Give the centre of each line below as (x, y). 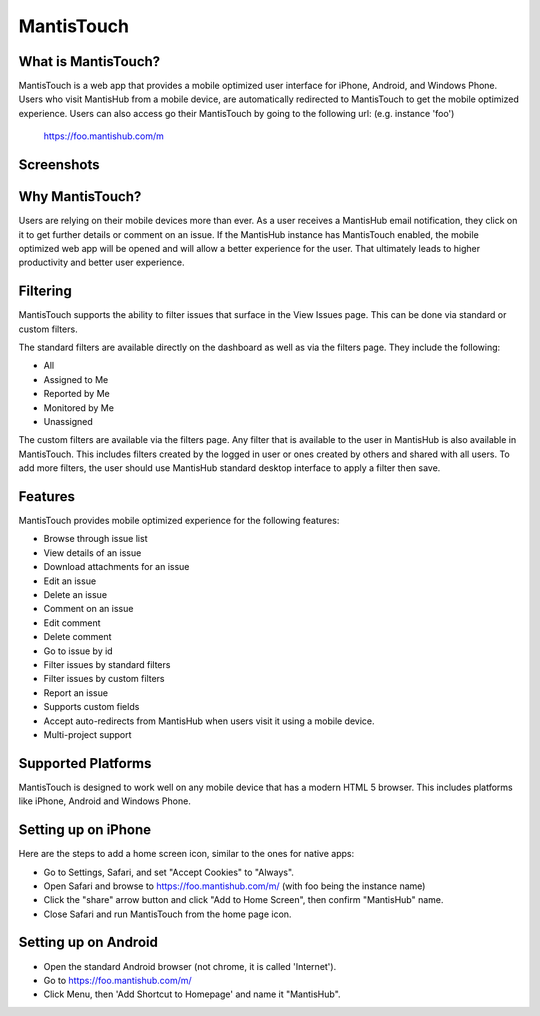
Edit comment (72, 622)
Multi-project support (87, 734)
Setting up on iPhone (85, 830)
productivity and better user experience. (101, 262)
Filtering (45, 291)
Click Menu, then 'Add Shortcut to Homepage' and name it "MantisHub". (192, 994)
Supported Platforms (85, 763)
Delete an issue (75, 594)
